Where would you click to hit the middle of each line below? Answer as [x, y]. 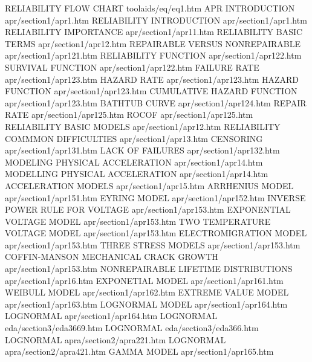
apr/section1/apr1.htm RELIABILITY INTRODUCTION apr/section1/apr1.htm [156, 20]
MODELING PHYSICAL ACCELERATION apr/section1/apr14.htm [134, 162]
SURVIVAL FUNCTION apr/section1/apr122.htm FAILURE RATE [132, 67]
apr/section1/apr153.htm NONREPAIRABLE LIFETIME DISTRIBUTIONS [149, 269]
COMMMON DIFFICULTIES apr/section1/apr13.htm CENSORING [134, 138]
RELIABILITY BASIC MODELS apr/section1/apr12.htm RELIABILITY [143, 126]
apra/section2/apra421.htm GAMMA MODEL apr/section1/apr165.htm [139, 351]
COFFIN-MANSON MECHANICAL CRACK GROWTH [112, 257]
